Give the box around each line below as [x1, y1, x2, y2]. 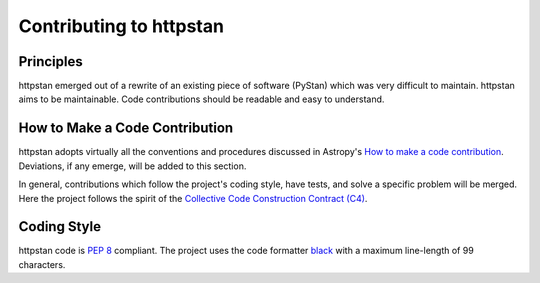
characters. [18, 258, 66, 270]
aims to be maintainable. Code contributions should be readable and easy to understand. [18, 93, 385, 105]
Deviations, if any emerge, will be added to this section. [18, 160, 247, 172]
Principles [18, 53, 84, 70]
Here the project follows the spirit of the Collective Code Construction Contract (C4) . [18, 192, 368, 204]
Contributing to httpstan [18, 15, 225, 37]
